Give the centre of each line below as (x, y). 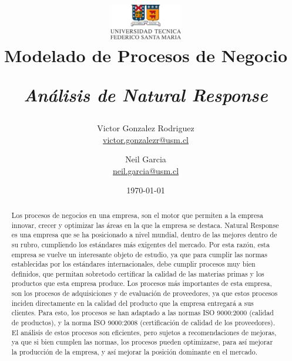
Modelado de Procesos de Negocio (146, 55)
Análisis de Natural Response (146, 94)
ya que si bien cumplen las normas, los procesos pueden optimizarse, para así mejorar (142, 342)
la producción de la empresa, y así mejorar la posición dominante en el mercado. (134, 352)
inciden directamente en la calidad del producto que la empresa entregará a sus (132, 303)
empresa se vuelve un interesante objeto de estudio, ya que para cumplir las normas (139, 254)
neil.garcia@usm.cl (146, 170)
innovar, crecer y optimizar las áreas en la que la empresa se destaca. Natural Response (145, 225)
